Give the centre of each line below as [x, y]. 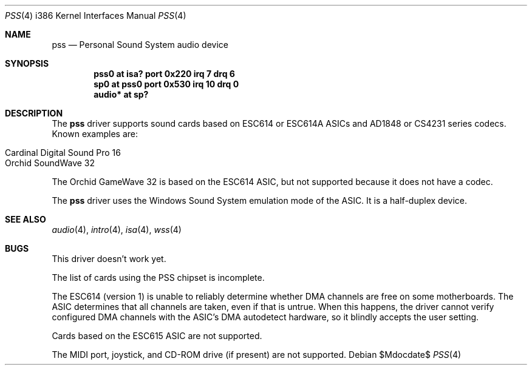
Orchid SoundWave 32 [50, 163]
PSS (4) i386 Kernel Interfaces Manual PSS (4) [96, 15]
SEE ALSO [26, 219]
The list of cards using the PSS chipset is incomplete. [158, 277]
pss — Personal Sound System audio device [140, 45]
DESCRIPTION [34, 113]
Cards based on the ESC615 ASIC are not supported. [157, 336]
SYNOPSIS [27, 63]
